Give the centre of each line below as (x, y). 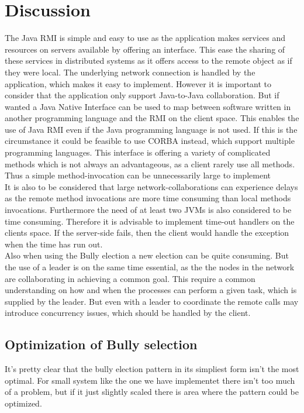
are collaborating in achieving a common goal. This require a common (130, 278)
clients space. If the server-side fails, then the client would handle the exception (147, 233)
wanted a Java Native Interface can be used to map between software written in (148, 106)
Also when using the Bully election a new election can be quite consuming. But (147, 255)
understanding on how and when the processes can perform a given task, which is (151, 290)
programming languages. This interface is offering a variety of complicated (138, 152)
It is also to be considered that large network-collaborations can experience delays (151, 186)
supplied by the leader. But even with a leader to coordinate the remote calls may (152, 301)
